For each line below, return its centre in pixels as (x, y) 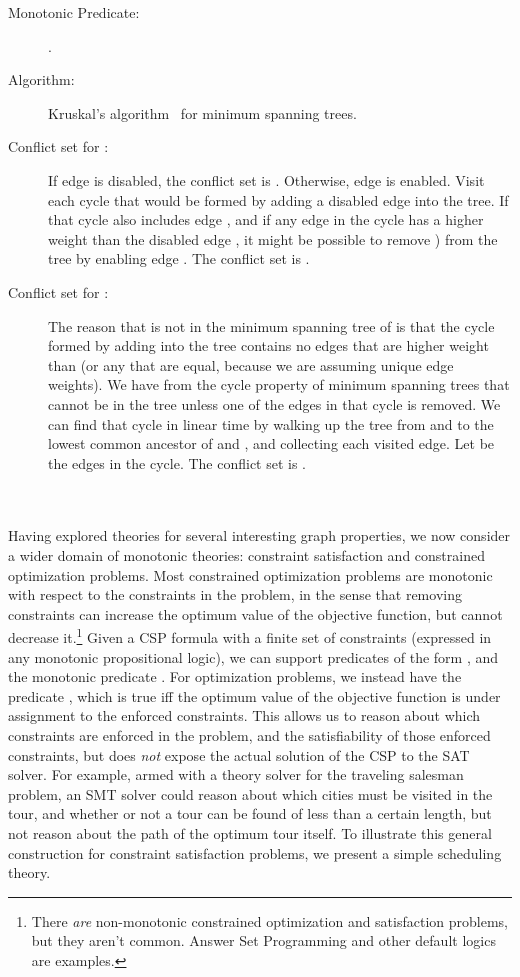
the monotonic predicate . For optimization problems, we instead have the (235, 676)
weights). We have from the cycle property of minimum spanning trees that (279, 384)
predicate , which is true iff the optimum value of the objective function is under (254, 695)
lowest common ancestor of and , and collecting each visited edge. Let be (271, 443)
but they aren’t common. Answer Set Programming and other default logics (263, 940)
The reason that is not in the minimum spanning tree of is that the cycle (271, 325)
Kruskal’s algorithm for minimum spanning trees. (202, 112)
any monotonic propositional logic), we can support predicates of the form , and (253, 656)
